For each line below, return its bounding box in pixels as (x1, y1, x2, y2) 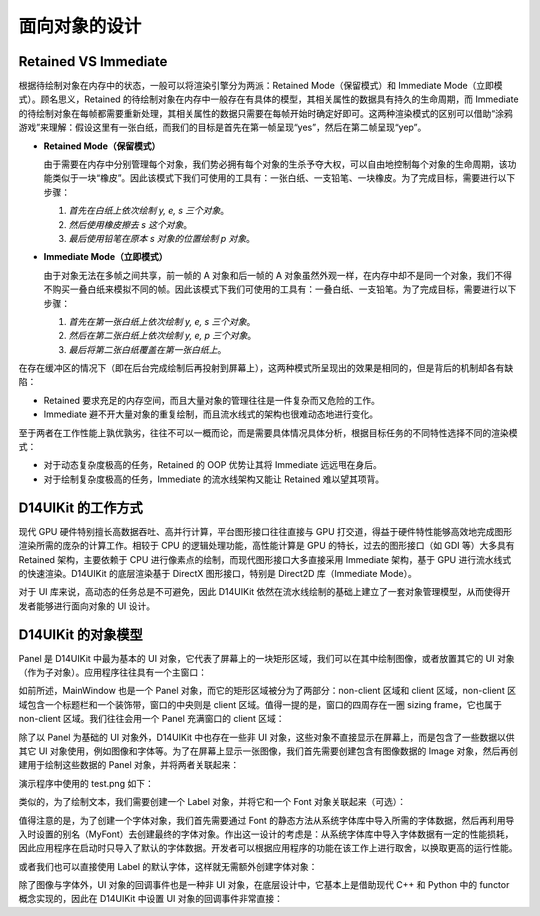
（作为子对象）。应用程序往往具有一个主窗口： (18, 666, 207, 678)
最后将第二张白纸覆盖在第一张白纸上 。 (68, 343, 227, 355)
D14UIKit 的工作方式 (18, 499, 144, 516)
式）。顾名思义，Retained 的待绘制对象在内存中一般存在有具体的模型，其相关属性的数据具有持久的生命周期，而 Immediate (18, 93, 519, 105)
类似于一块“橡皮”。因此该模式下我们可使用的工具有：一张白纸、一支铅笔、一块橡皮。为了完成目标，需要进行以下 (51, 172, 516, 184)
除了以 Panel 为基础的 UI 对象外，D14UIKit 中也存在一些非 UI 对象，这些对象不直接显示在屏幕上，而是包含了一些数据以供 (18, 731, 515, 743)
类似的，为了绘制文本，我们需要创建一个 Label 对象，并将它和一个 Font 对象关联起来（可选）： (18, 796, 407, 808)
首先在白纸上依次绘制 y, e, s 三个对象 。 (68, 205, 230, 217)
